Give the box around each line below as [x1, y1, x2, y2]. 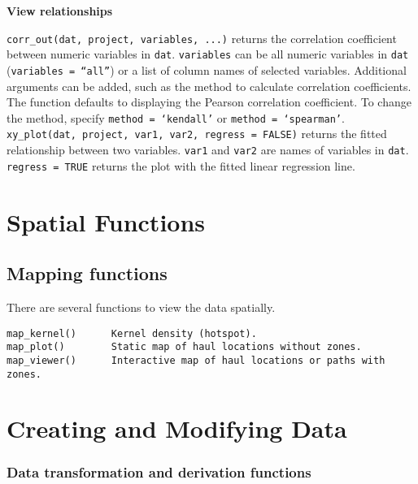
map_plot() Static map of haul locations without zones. [7, 341, 362, 353]
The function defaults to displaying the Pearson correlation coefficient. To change [7, 93, 411, 110]
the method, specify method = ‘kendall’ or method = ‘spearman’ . [7, 109, 345, 126]
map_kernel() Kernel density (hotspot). [7, 327, 257, 339]
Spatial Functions [7, 205, 206, 238]
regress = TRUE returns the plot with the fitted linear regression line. [7, 157, 355, 174]
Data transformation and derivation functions [7, 462, 311, 482]
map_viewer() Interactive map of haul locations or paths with [7, 354, 385, 366]
